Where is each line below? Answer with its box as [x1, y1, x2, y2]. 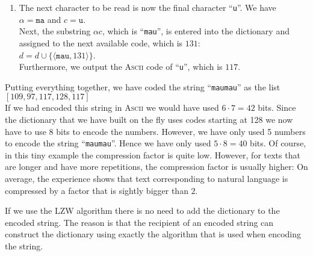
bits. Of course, [250, 137, 306, 149]
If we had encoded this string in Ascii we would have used [5, 101, 219, 114]
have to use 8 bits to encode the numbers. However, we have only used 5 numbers [5, 125, 306, 137]
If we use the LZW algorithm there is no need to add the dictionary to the [5, 204, 280, 217]
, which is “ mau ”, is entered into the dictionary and [102, 25, 290, 37]
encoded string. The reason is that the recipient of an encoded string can [5, 216, 274, 228]
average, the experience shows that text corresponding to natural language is [5, 172, 288, 185]
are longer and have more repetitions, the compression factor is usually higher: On [5, 160, 308, 173]
